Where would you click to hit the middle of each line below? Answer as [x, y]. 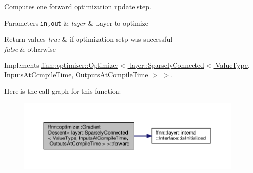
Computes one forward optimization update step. [78, 6]
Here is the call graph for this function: [63, 91]
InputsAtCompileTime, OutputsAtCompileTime [76, 75]
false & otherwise [30, 48]
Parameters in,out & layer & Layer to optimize [77, 23]
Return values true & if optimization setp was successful [88, 39]
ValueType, [233, 65]
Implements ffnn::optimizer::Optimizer [61, 65]
